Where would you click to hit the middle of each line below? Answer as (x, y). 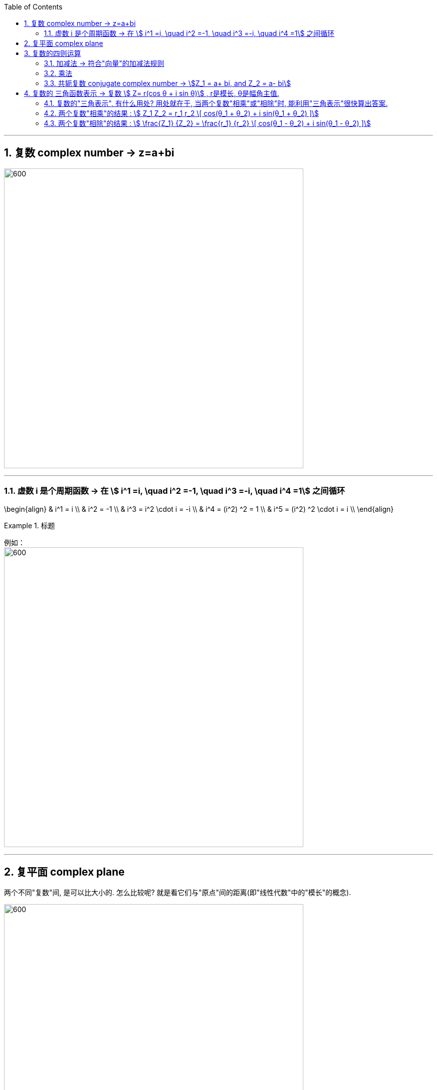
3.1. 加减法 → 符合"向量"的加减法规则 (104, 63)
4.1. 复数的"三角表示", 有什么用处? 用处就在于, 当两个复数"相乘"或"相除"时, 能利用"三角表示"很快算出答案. (216, 103)
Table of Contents (33, 7)
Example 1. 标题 (29, 525)
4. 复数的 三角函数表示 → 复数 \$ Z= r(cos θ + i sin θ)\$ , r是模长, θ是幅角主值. (152, 93)
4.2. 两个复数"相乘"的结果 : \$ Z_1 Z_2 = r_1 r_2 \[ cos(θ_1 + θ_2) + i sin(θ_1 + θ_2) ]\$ (182, 113)
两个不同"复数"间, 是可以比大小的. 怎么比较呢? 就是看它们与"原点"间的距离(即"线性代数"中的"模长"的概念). (178, 893)
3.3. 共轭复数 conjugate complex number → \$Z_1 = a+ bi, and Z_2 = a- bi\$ (167, 83)
